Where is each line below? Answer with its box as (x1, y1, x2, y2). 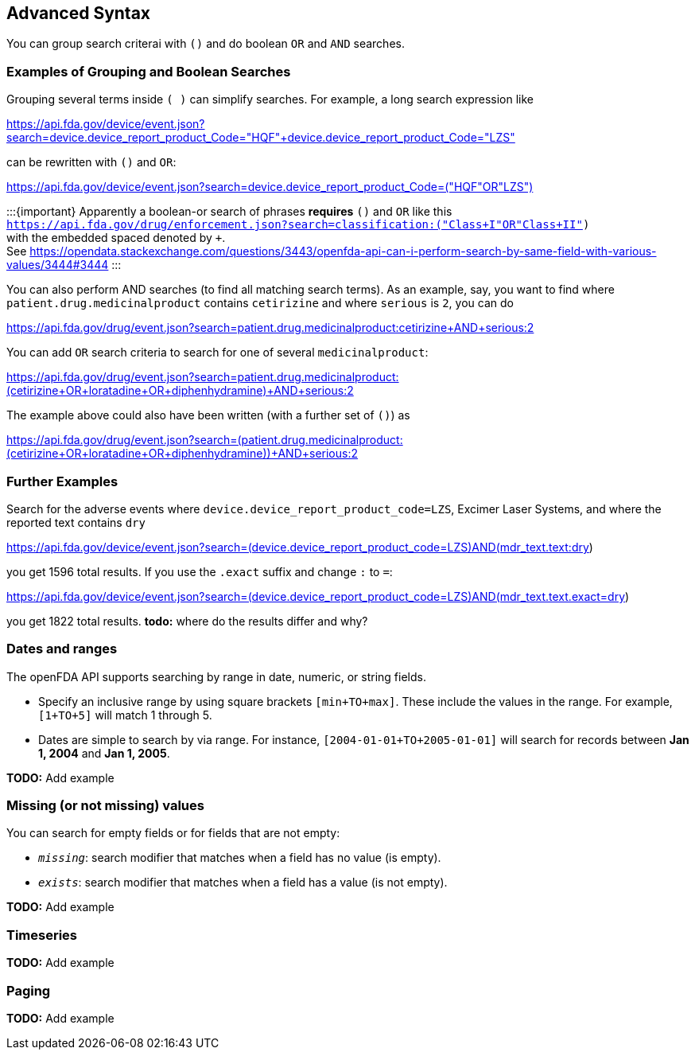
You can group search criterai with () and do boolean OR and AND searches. (6, 37, 405, 51)
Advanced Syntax (6, 3, 151, 23)
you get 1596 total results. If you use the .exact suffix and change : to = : (6, 564, 393, 579)
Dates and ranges (6, 641, 118, 657)
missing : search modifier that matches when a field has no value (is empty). (38, 851, 441, 865)
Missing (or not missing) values (6, 797, 204, 814)
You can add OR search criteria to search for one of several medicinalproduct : (6, 345, 429, 360)
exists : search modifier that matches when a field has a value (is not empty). (38, 875, 448, 890)
